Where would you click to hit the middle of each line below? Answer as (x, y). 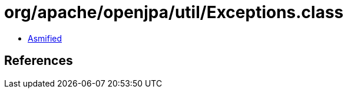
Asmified (45, 38)
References (39, 61)
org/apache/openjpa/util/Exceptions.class (174, 12)
